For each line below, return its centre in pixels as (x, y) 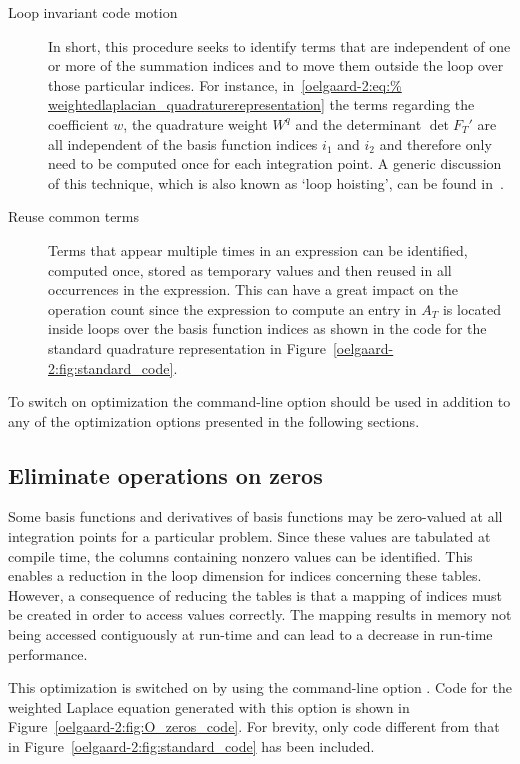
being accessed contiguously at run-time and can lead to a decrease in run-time (250, 634)
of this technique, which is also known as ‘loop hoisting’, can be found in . (276, 182)
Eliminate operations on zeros (165, 474)
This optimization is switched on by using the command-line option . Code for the (260, 687)
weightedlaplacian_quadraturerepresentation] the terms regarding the (261, 104)
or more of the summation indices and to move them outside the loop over (276, 65)
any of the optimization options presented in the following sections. (214, 420)
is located (471, 308)
